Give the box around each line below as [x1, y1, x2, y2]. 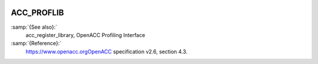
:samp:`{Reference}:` [11, 40, 62, 47]
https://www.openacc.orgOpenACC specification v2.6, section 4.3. [25, 48, 188, 55]
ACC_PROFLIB [11, 8, 64, 18]
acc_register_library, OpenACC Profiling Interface [25, 31, 145, 38]
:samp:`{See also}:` [11, 23, 58, 31]
